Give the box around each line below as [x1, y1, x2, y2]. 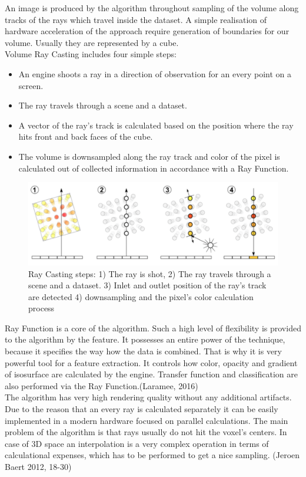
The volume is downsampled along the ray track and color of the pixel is [18, 150, 280, 162]
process [28, 302, 55, 314]
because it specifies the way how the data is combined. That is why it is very [5, 345, 282, 357]
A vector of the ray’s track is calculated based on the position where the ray [18, 119, 294, 131]
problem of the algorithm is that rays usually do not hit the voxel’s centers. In [5, 426, 287, 438]
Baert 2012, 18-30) [5, 460, 72, 472]
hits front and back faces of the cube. [18, 130, 153, 143]
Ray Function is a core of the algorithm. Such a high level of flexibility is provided [5, 321, 301, 334]
